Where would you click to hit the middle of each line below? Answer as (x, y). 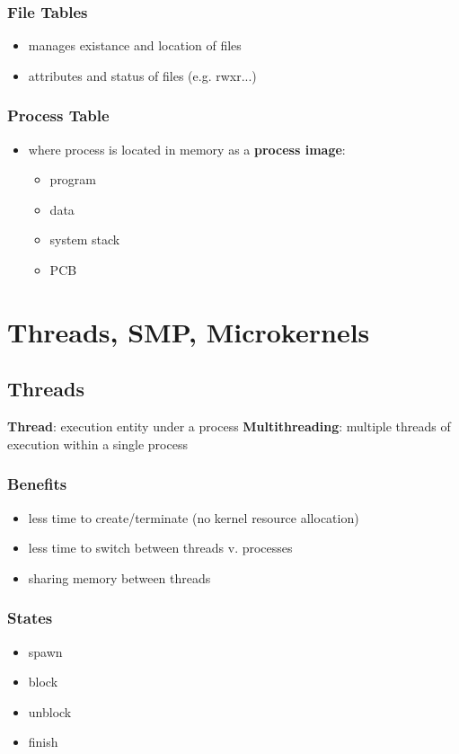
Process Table (58, 115)
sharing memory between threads (119, 577)
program (73, 179)
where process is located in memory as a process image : (187, 149)
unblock (50, 711)
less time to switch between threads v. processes (160, 548)
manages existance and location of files (135, 45)
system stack (85, 240)
